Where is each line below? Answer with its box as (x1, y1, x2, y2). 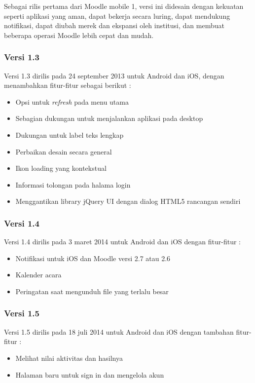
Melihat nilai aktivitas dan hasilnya (15, 352, 123, 363)
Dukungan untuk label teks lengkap (15, 129, 124, 140)
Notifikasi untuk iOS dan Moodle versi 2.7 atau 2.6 (15, 253, 171, 263)
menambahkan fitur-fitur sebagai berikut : (4, 80, 131, 90)
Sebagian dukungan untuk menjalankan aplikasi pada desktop (15, 113, 203, 123)
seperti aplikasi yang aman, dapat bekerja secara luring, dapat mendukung (4, 10, 230, 21)
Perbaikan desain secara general (15, 146, 112, 156)
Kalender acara (15, 269, 62, 280)
